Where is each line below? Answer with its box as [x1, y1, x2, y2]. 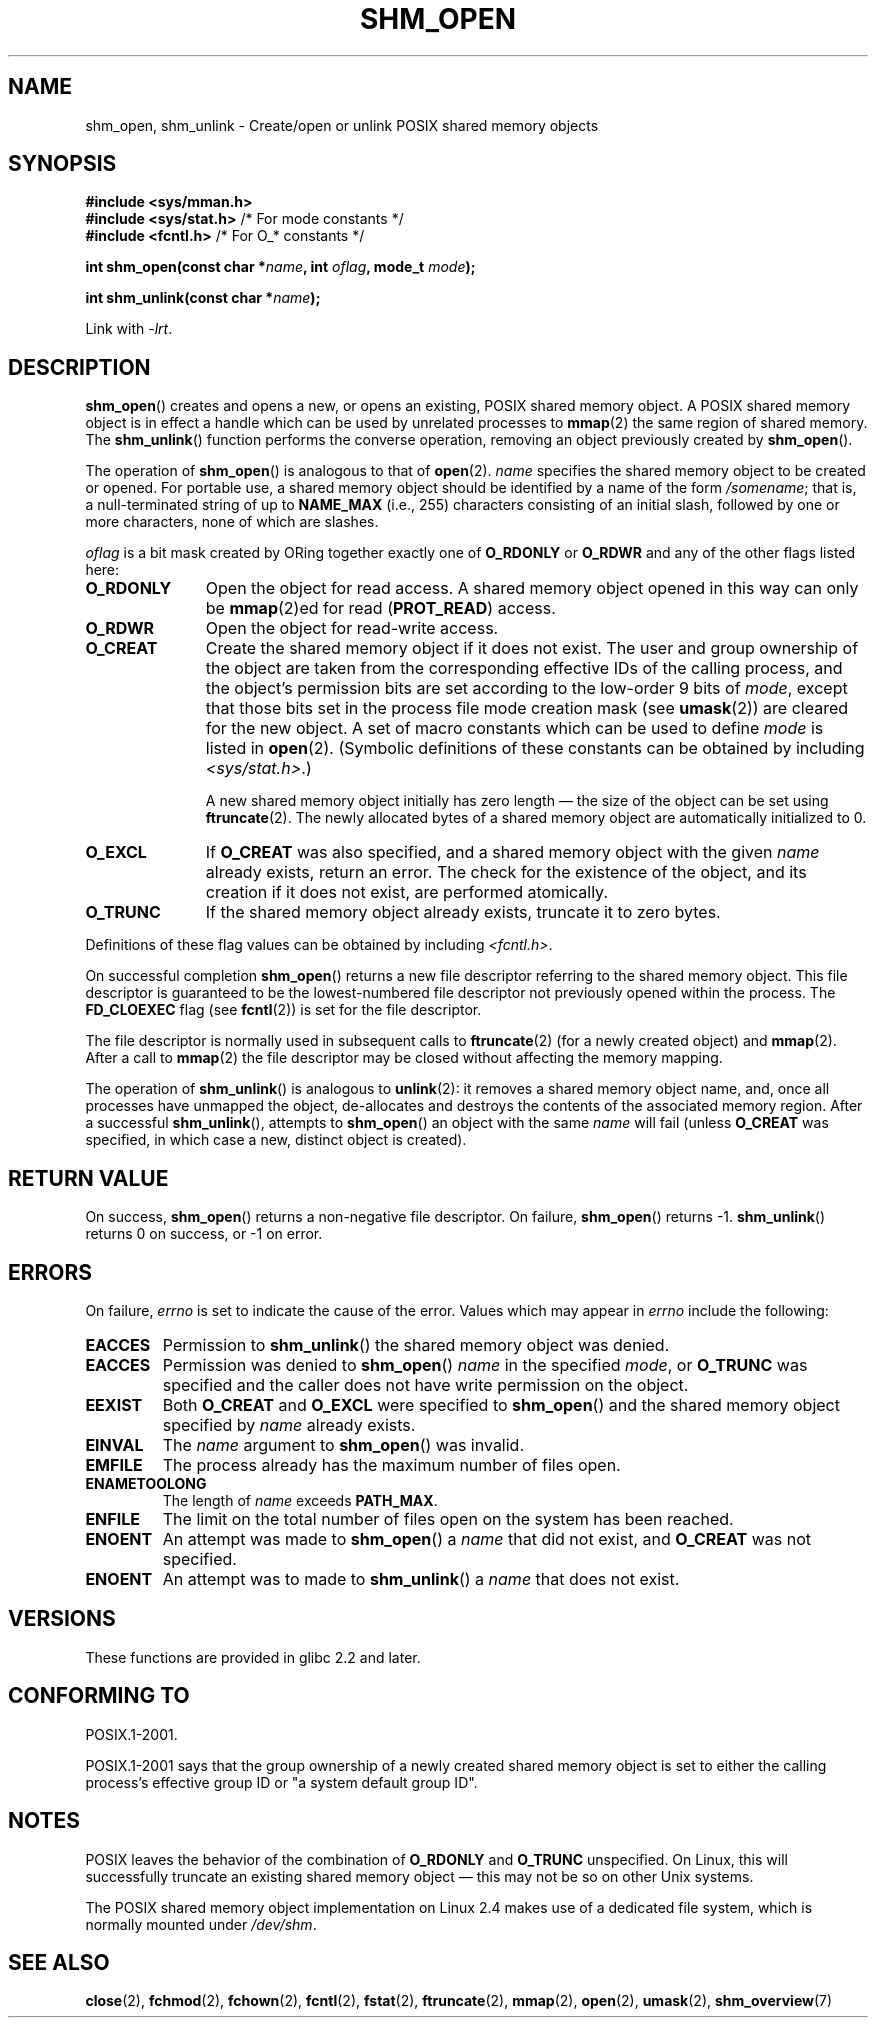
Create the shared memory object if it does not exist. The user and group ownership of [205, 638, 859, 659]
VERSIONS [8, 1606, 116, 1632]
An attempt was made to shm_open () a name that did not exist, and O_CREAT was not [162, 1528, 811, 1549]
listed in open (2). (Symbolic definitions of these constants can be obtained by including [205, 738, 865, 759]
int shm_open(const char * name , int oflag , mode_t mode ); [85, 258, 476, 276]
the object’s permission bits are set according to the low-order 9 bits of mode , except [205, 678, 848, 699]
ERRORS [8, 1259, 93, 1285]
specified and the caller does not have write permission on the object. [162, 1374, 689, 1395]
